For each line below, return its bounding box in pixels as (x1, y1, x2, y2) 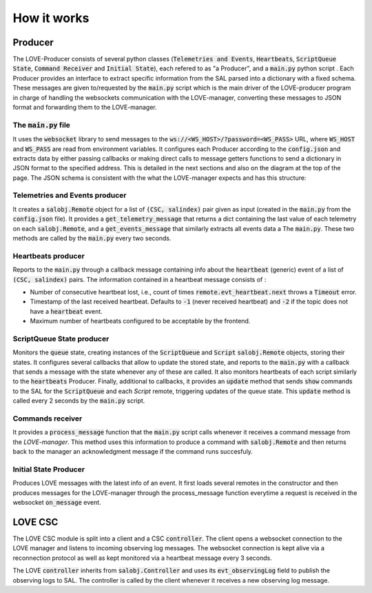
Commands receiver (12, 414, 83, 423)
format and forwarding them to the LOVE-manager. (12, 103, 158, 112)
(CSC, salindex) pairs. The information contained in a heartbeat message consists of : (12, 275, 267, 283)
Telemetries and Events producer (12, 190, 127, 200)
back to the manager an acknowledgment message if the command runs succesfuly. (12, 448, 253, 456)
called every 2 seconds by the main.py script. (12, 396, 145, 405)
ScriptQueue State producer (12, 334, 110, 343)
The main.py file (12, 120, 70, 130)
